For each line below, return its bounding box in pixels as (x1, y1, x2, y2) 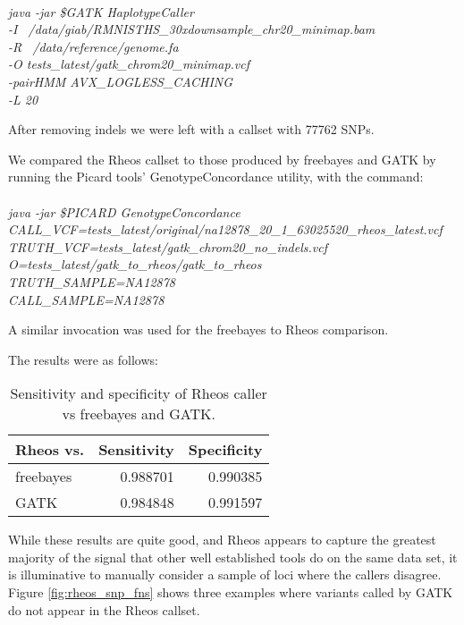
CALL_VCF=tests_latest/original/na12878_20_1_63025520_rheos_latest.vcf (8, 220, 443, 239)
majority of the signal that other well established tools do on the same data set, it (8, 547, 458, 566)
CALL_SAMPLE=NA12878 (8, 290, 165, 308)
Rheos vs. (15, 439, 85, 460)
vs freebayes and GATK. (62, 403, 215, 425)
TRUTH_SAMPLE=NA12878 (8, 272, 175, 291)
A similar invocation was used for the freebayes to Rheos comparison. (8, 320, 389, 339)
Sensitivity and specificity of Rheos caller (10, 383, 267, 404)
